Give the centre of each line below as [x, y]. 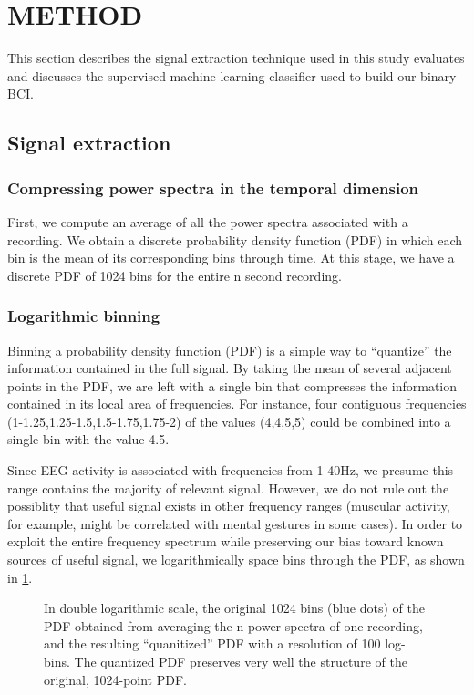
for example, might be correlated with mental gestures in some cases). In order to [235, 523]
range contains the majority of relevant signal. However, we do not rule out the [228, 488]
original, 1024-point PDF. [115, 679]
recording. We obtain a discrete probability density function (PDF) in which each [235, 239]
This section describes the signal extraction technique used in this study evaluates [236, 58]
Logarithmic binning [84, 316]
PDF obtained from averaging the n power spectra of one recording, [233, 625]
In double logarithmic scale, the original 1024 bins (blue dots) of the [234, 608]
